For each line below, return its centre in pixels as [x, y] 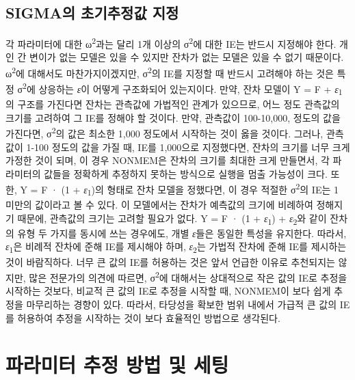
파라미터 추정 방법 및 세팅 [117, 365]
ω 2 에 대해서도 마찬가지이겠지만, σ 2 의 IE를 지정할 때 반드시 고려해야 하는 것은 [170, 72]
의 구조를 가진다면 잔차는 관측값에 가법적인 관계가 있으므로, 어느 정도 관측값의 [173, 104]
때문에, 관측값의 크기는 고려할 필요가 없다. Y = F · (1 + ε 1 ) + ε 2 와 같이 [172, 219]
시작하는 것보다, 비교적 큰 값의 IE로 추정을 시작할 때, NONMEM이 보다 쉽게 [168, 291]
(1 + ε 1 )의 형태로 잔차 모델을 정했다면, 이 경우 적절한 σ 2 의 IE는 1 [200, 189]
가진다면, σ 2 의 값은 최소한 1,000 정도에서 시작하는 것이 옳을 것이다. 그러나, [165, 132]
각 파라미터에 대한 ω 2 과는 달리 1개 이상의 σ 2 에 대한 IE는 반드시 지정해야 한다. [171, 43]
